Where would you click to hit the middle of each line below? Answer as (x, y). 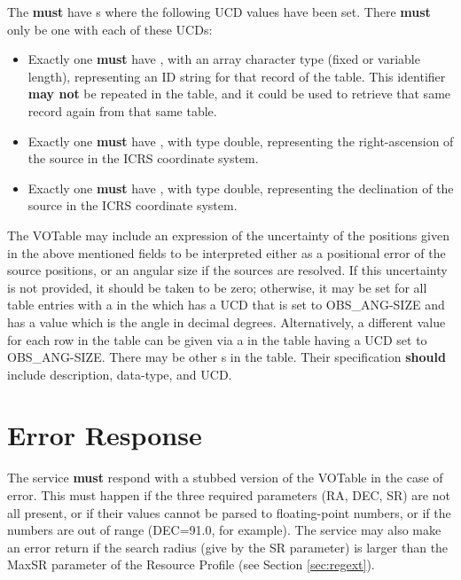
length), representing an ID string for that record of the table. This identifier (237, 76)
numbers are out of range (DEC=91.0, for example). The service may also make (224, 530)
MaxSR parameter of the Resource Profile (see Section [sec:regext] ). (191, 564)
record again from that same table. (122, 110)
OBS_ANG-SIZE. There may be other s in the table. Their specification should (227, 357)
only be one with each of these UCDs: (110, 29)
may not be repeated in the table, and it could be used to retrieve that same (239, 94)
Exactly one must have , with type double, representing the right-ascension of (241, 141)
